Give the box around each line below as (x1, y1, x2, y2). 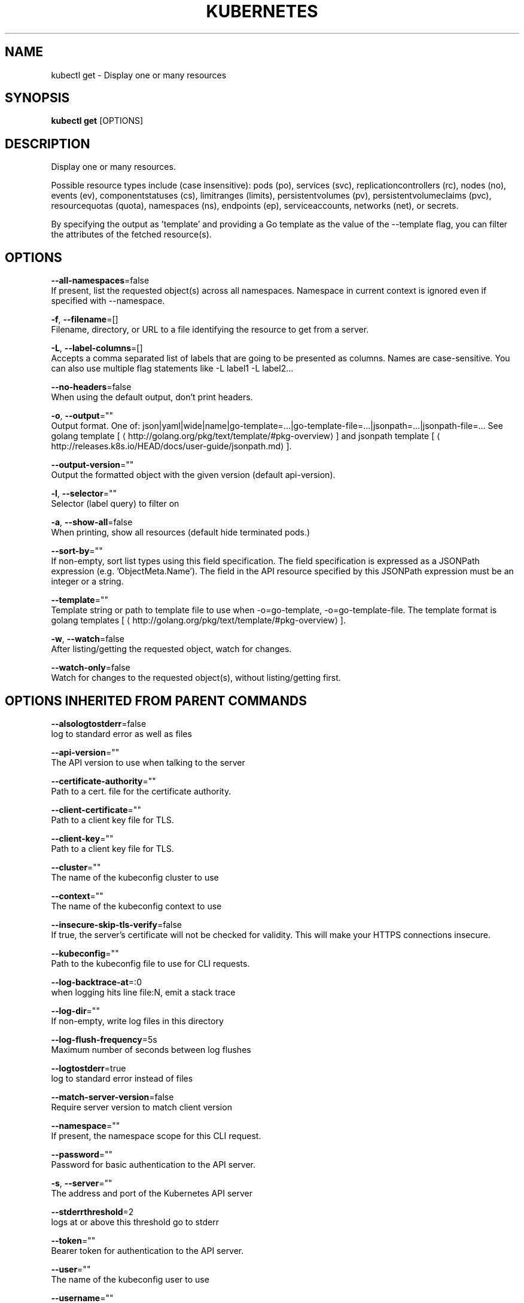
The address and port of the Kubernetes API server (51, 1188, 252, 1198)
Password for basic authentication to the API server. (51, 1159, 256, 1170)
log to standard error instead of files (51, 1073, 193, 1083)
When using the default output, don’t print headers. (51, 392, 253, 403)
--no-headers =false (51, 382, 132, 392)
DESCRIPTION (5, 136, 90, 151)
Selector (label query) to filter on (51, 498, 179, 509)
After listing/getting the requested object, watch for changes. (51, 644, 292, 654)
